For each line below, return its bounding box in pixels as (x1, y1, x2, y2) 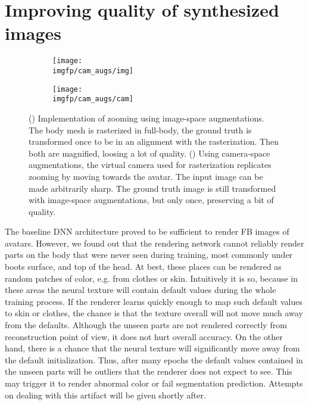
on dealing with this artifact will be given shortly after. (5, 388, 206, 401)
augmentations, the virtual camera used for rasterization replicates (29, 158, 271, 171)
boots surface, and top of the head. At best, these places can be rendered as (5, 260, 282, 273)
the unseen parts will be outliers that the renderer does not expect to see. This (5, 365, 292, 378)
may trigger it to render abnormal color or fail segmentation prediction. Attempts (5, 377, 303, 389)
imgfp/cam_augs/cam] (52, 95, 134, 104)
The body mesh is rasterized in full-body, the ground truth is (29, 123, 252, 136)
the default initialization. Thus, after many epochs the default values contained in (5, 353, 303, 366)
